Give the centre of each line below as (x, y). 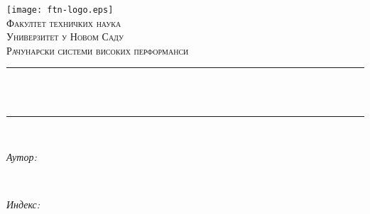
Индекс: (23, 204)
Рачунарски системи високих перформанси (98, 50)
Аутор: (22, 157)
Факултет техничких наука (64, 22)
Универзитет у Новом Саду (65, 36)
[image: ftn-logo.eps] (60, 10)
